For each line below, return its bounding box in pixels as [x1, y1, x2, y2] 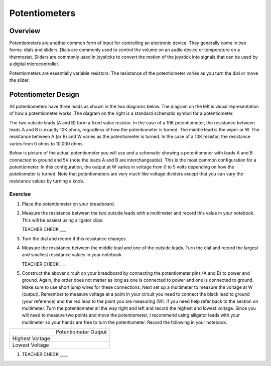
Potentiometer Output [56, 328, 107, 335]
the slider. [9, 77, 30, 83]
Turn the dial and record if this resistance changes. [22, 236, 127, 242]
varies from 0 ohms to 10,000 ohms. [9, 140, 84, 146]
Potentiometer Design [9, 90, 80, 99]
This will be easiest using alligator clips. [22, 217, 104, 223]
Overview [9, 27, 41, 35]
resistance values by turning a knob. [9, 178, 85, 184]
